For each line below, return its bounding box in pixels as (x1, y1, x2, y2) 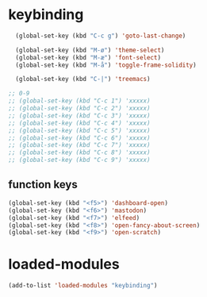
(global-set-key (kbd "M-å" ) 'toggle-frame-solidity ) (15, 61, 197, 69)
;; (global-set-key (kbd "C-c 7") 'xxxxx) (8, 141, 151, 149)
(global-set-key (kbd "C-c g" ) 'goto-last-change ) (15, 32, 186, 40)
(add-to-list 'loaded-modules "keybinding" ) (8, 282, 158, 290)
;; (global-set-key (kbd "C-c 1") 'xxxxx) (8, 97, 151, 105)
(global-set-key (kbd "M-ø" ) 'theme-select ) (15, 46, 165, 54)
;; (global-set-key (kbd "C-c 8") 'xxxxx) (8, 148, 151, 156)
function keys (8, 178, 78, 191)
